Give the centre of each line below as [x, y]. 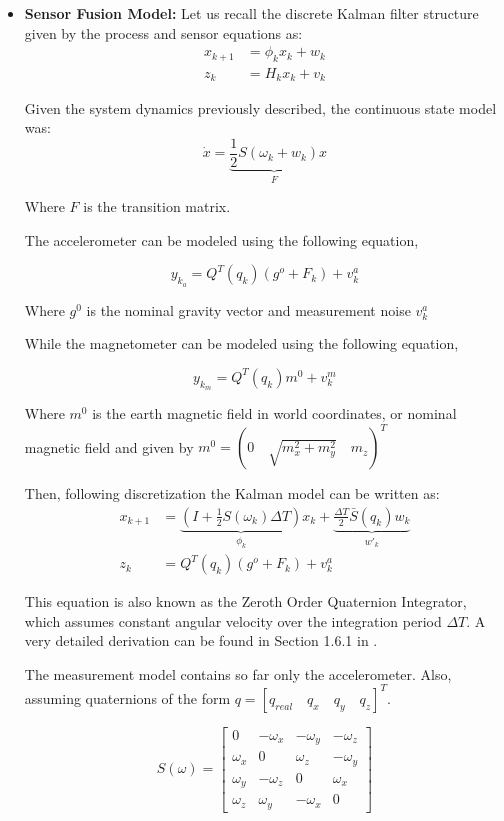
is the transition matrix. [157, 206]
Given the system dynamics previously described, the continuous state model [260, 107]
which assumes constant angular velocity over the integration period [233, 620]
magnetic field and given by [109, 446]
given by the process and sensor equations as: [163, 32]
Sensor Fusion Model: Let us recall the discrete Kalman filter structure [251, 13]
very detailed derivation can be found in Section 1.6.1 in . [201, 640]
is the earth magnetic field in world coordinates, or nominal [274, 412]
